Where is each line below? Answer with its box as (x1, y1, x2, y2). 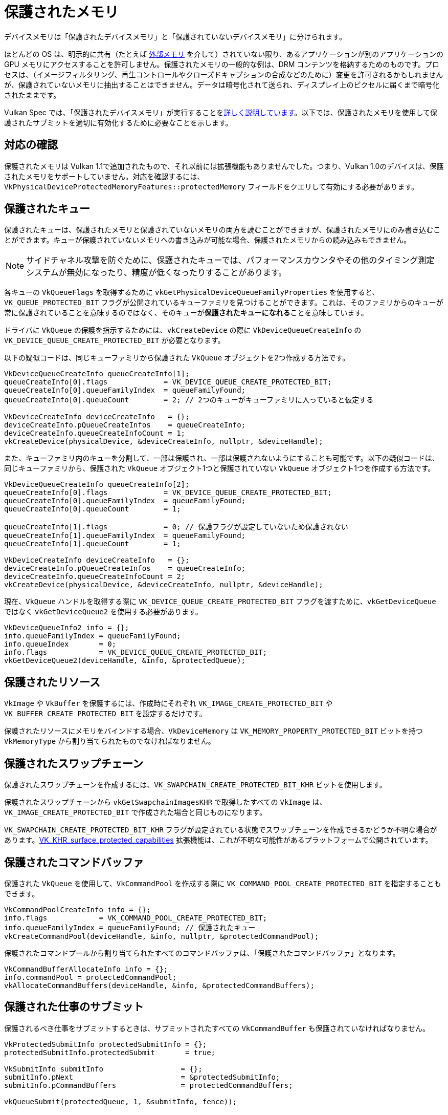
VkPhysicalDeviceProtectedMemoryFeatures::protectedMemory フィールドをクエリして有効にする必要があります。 (4, 182, 418, 191)
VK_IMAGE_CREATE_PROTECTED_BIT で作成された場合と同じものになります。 (4, 808, 266, 817)
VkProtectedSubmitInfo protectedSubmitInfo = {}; (4, 1040, 207, 1048)
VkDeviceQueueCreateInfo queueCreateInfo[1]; (4, 370, 190, 378)
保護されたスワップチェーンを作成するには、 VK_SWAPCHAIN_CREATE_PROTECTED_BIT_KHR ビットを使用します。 (4, 780, 387, 789)
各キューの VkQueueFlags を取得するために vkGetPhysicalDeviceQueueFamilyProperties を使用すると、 (4, 288, 379, 297)
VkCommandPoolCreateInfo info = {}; (4, 905, 151, 914)
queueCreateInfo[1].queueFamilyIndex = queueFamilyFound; (4, 531, 246, 540)
